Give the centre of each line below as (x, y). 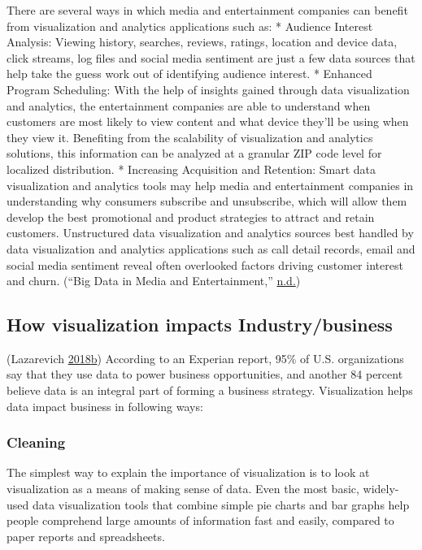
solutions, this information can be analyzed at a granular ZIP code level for (194, 153)
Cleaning (36, 442)
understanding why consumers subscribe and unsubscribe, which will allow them (207, 201)
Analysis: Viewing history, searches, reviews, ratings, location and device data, (202, 42)
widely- (381, 489)
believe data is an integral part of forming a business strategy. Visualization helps (210, 390)
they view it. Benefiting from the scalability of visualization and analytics (190, 137)
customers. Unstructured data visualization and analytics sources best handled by (210, 233)
